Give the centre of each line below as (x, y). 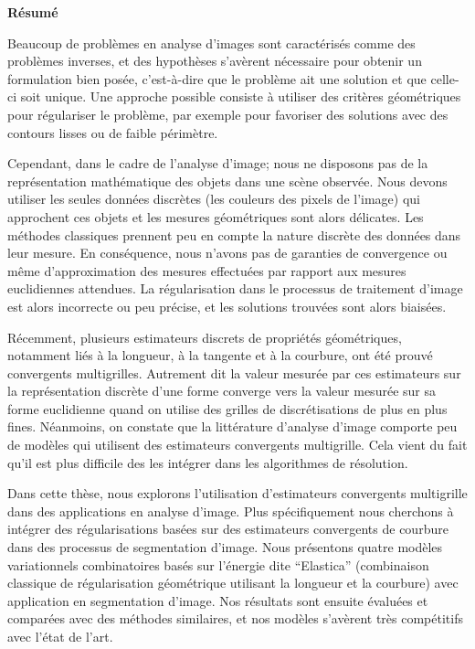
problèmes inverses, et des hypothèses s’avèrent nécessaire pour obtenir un (215, 61)
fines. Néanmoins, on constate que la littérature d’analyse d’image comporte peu (232, 426)
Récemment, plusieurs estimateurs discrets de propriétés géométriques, (205, 337)
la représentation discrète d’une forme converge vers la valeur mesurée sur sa (222, 391)
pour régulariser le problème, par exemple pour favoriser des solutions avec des (228, 114)
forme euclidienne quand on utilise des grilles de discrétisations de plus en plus (227, 408)
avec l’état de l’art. (60, 636)
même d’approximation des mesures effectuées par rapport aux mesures (207, 270)
